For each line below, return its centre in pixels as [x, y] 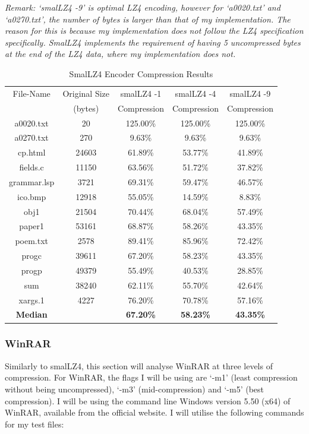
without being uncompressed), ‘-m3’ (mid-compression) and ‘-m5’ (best [135, 389]
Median [31, 314]
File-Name [31, 93]
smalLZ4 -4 [196, 93]
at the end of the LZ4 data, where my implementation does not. [120, 54]
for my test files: [34, 424]
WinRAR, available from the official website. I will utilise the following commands [154, 412]
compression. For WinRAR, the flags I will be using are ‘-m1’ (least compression [151, 377]
